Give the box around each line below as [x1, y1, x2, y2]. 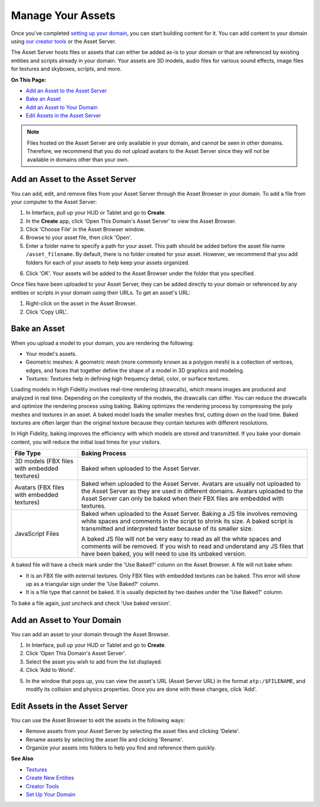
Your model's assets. [25, 350, 77, 357]
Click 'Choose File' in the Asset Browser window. [25, 226, 145, 233]
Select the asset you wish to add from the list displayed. [25, 658, 162, 665]
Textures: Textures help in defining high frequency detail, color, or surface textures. [25, 375, 230, 382]
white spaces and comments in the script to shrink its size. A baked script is [81, 517, 293, 525]
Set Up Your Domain [25, 791, 76, 798]
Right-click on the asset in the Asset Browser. [25, 300, 137, 307]
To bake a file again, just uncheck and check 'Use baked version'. [11, 599, 171, 607]
